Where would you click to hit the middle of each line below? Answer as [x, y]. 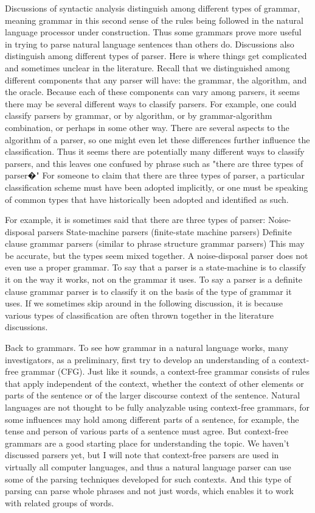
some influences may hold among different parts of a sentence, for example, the [152, 419]
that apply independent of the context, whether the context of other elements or [154, 383]
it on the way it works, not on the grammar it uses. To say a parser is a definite [154, 279]
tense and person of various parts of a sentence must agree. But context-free [147, 431]
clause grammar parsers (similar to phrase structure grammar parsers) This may [155, 243]
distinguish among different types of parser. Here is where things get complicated [156, 56]
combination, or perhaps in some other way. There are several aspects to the [147, 127]
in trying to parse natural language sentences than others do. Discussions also [150, 44]
